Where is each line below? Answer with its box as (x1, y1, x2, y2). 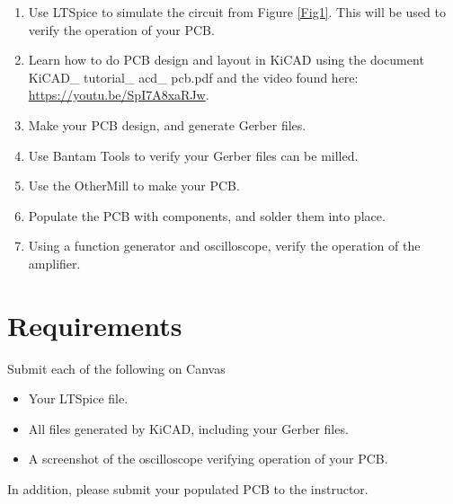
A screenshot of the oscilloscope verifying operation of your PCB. (28, 449, 388, 468)
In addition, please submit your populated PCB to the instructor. (7, 480, 369, 499)
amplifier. (28, 253, 81, 272)
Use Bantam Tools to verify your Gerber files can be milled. (28, 146, 359, 164)
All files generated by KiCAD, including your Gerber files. (28, 419, 349, 438)
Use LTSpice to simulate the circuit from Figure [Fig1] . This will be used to (28, 3, 446, 21)
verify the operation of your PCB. (28, 20, 215, 39)
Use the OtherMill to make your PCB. (28, 176, 240, 195)
